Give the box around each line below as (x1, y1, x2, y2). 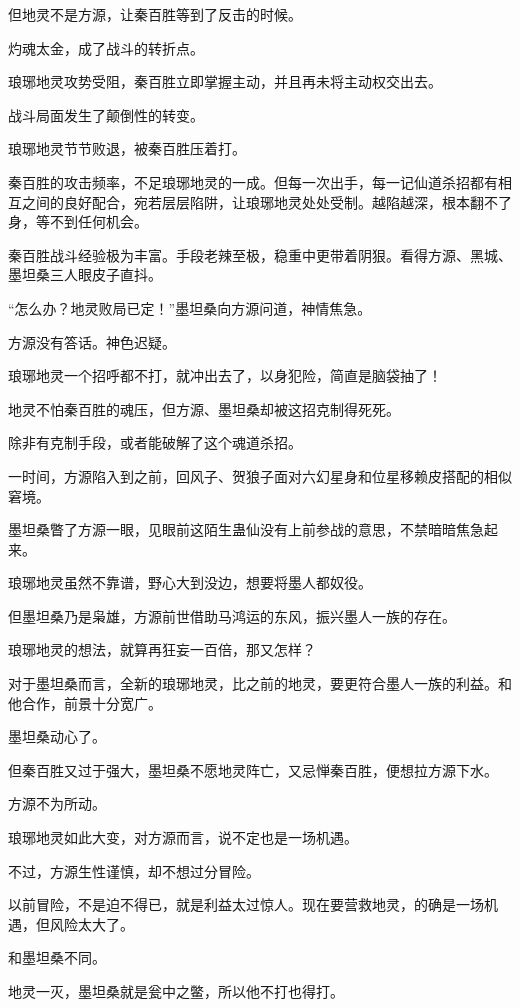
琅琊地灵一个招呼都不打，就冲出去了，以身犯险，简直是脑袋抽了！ (8, 365, 442, 386)
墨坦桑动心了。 (8, 726, 106, 747)
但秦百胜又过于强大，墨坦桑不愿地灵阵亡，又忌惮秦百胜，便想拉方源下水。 (8, 759, 498, 780)
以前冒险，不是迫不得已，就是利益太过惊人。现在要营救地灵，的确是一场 (8, 894, 484, 915)
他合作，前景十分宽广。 (8, 692, 162, 713)
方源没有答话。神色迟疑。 (8, 331, 176, 352)
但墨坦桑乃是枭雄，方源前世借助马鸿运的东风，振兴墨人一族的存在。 (8, 605, 456, 626)
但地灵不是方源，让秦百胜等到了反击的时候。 (8, 4, 302, 24)
